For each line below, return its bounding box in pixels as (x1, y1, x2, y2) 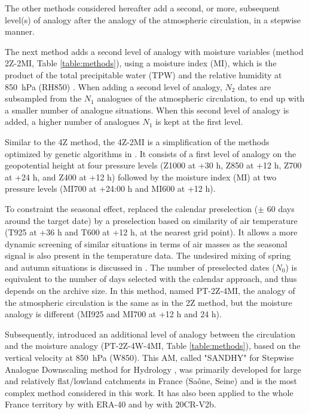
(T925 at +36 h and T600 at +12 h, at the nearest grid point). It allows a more (5, 226, 298, 238)
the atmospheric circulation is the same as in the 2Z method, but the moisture (5, 296, 292, 308)
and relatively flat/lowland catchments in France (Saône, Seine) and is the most (5, 375, 297, 387)
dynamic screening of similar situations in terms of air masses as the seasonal (5, 237, 287, 250)
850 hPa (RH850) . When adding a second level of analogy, (5, 80, 222, 93)
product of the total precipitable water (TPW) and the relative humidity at (5, 68, 282, 81)
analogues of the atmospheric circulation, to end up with (97, 92, 305, 105)
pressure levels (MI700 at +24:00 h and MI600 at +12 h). (5, 182, 216, 195)
